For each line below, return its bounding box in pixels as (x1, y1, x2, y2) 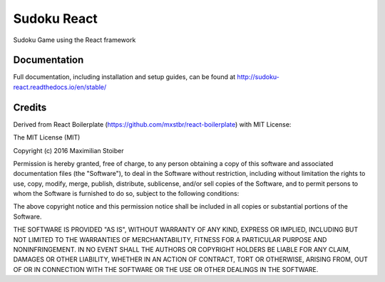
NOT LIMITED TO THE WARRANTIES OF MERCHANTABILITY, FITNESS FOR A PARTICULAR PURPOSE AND (13, 235, 327, 244)
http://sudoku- (237, 73, 279, 81)
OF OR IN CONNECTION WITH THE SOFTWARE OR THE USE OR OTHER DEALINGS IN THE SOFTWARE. (13, 265, 319, 273)
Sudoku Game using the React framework (13, 36, 136, 44)
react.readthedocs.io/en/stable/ (13, 83, 107, 91)
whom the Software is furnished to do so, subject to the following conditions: (13, 189, 240, 198)
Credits (13, 101, 47, 113)
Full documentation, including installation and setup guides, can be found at (13, 73, 236, 81)
